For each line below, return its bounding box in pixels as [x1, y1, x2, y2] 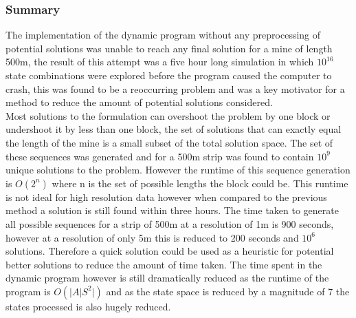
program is [5, 284, 51, 298]
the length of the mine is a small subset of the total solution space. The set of [5, 135, 333, 149]
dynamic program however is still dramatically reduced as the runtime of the [5, 271, 329, 285]
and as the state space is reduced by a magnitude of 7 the [106, 284, 350, 298]
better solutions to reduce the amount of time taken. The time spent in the [5, 257, 322, 271]
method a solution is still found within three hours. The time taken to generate [5, 203, 339, 218]
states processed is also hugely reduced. [5, 299, 171, 313]
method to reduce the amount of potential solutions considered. [5, 95, 273, 109]
